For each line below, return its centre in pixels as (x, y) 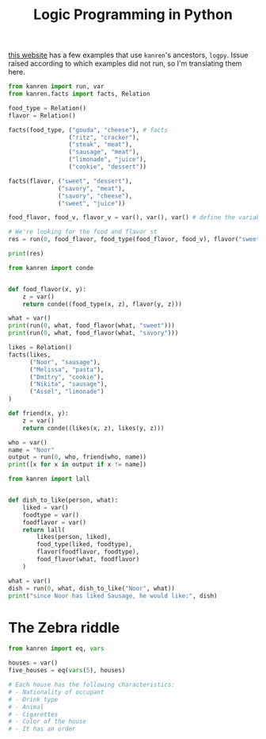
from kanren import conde (51, 268)
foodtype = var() (51, 515)
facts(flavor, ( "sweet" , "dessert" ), (70, 181)
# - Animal (26, 707)
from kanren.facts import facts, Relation (79, 94)
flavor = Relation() (42, 115)
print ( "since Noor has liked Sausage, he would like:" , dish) (113, 596)
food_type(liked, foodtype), (85, 545)
